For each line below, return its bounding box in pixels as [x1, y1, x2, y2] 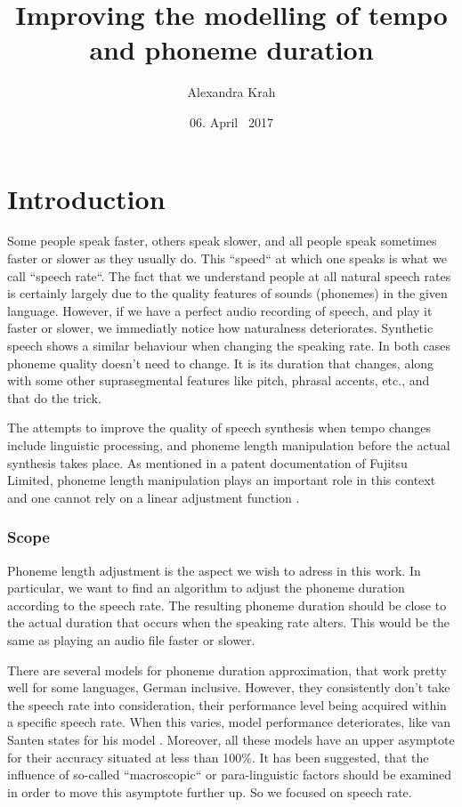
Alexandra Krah [187, 83, 276, 101]
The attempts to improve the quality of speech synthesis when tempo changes [7, 418, 432, 437]
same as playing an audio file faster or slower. [7, 630, 255, 649]
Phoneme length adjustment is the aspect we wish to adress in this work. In [7, 561, 421, 579]
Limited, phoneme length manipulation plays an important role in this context [7, 471, 436, 489]
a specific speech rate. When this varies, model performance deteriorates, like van [7, 713, 450, 731]
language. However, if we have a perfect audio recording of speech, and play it [7, 301, 433, 319]
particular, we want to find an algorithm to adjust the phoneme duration [7, 578, 405, 597]
